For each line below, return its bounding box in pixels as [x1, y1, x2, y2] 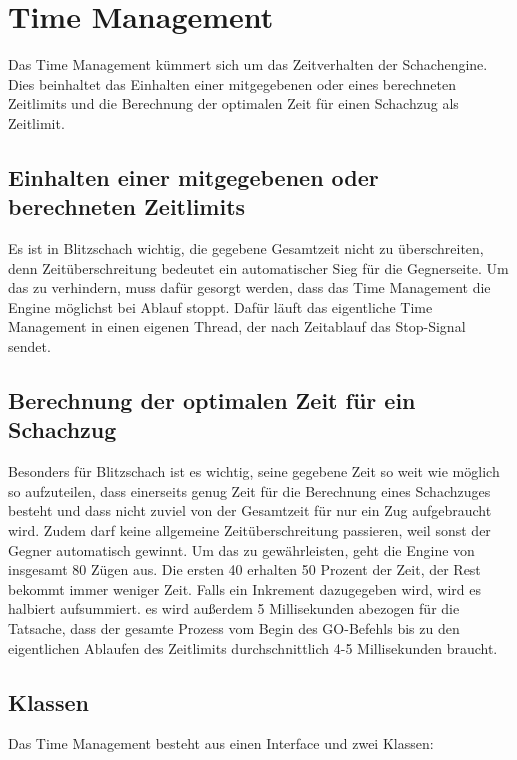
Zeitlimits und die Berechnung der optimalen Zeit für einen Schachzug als [8, 93, 459, 114]
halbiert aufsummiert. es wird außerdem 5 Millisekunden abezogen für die [8, 598, 460, 619]
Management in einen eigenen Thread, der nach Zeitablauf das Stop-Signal [8, 316, 466, 337]
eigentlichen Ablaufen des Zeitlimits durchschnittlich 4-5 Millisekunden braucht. [8, 637, 498, 658]
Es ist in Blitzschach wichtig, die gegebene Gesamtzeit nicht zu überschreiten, [8, 238, 484, 259]
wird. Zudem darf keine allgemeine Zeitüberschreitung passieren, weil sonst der [8, 520, 491, 541]
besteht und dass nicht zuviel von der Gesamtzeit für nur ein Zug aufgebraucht [8, 500, 492, 521]
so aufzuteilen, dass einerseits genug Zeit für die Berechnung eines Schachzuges [8, 480, 491, 501]
